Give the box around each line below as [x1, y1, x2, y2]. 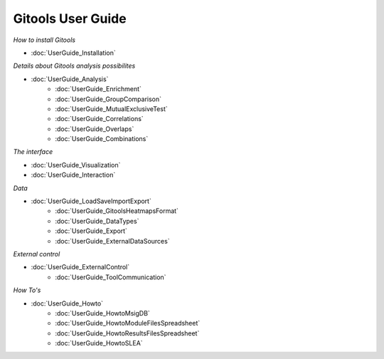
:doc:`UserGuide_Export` [55, 227, 128, 235]
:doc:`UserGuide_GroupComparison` [55, 95, 162, 103]
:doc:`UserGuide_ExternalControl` [31, 263, 130, 271]
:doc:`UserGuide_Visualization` [31, 160, 121, 169]
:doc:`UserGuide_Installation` [31, 48, 117, 57]
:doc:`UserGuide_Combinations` [55, 135, 149, 143]
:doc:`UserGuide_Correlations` [55, 115, 144, 123]
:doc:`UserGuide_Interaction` [31, 171, 116, 179]
